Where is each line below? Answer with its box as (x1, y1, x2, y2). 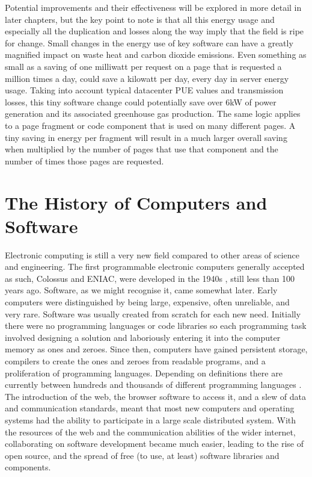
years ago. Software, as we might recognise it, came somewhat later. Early (5, 284, 278, 296)
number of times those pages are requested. (5, 154, 164, 167)
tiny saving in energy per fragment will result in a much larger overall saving (5, 131, 287, 143)
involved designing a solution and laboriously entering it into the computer (5, 331, 281, 343)
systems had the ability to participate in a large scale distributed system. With (5, 413, 296, 426)
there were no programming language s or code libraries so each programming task (5, 319, 307, 332)
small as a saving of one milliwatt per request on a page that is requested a (5, 60, 282, 72)
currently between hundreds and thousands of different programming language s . (5, 378, 302, 391)
